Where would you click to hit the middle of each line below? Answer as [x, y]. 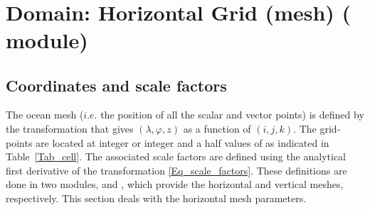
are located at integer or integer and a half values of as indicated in [183, 142]
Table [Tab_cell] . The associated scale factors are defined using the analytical [176, 156]
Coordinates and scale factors [116, 85]
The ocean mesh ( [45, 115]
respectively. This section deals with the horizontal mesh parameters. [156, 198]
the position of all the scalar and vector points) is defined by [232, 115]
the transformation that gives [70, 128]
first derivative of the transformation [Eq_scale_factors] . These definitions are [176, 170]
